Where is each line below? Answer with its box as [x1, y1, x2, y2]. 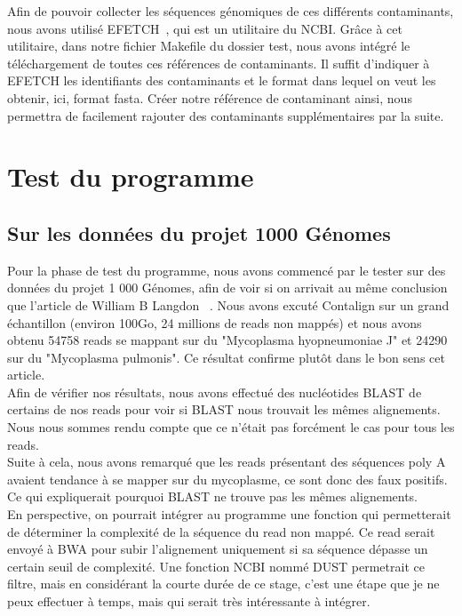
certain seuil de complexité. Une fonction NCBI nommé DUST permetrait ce [7, 556, 425, 575]
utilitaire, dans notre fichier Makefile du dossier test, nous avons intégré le [7, 36, 410, 55]
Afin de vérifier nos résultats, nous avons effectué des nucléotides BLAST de [7, 382, 422, 401]
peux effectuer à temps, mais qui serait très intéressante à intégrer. [7, 592, 370, 611]
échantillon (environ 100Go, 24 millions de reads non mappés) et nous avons [7, 313, 422, 332]
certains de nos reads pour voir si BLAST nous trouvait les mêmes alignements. [7, 400, 441, 419]
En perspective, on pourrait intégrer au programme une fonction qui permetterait [7, 505, 451, 524]
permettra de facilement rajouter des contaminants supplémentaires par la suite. [7, 106, 444, 124]
